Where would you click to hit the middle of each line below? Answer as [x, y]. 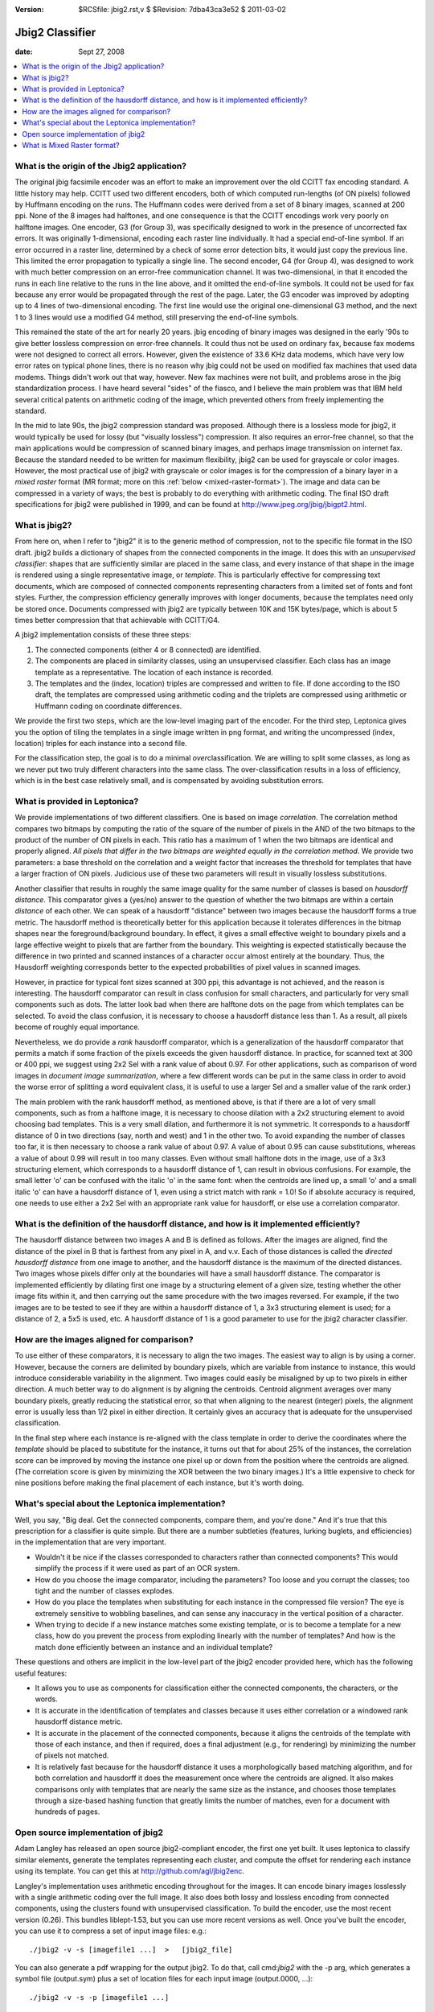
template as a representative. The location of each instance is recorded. [154, 672]
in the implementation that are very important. [90, 1542]
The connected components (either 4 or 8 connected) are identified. [148, 649]
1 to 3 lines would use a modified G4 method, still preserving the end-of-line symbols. [157, 317]
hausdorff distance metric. [79, 1721]
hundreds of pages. [68, 1812]
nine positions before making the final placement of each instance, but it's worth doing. [160, 1483]
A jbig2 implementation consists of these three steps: [103, 635]
